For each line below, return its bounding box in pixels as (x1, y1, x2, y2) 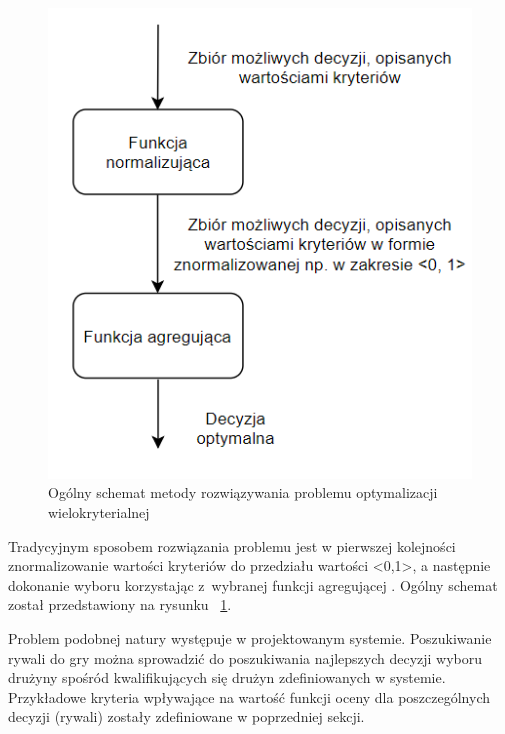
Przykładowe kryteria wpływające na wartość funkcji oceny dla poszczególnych (8, 686, 491, 707)
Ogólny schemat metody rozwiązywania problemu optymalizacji (48, 482, 438, 503)
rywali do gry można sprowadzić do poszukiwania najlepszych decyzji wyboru (8, 647, 483, 668)
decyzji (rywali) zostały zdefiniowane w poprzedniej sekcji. (8, 706, 365, 727)
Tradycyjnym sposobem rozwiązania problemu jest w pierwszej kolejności (8, 535, 456, 556)
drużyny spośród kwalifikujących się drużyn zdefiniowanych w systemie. (8, 667, 446, 688)
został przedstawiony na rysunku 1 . (8, 594, 232, 615)
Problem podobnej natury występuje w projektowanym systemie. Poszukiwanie (8, 627, 492, 648)
